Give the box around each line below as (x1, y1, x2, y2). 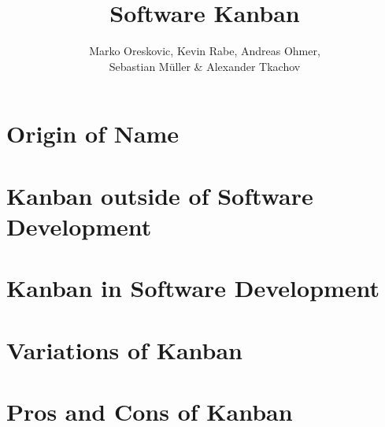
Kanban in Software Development (6, 272, 380, 304)
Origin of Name (6, 117, 180, 150)
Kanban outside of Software (6, 179, 313, 211)
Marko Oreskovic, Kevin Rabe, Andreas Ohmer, (89, 43, 320, 59)
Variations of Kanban (6, 333, 242, 366)
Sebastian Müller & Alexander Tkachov (109, 58, 301, 74)
